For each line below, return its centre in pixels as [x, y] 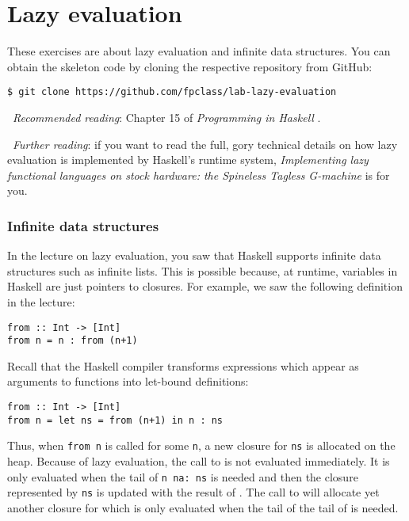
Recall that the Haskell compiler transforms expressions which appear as [183, 365]
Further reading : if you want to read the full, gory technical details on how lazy [205, 144]
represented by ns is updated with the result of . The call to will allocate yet [193, 492]
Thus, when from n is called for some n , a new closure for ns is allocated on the [201, 445]
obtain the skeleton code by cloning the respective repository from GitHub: [190, 66]
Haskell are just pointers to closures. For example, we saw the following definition [205, 286]
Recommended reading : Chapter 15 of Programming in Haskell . [167, 117]
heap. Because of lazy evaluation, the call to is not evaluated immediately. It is [199, 461]
